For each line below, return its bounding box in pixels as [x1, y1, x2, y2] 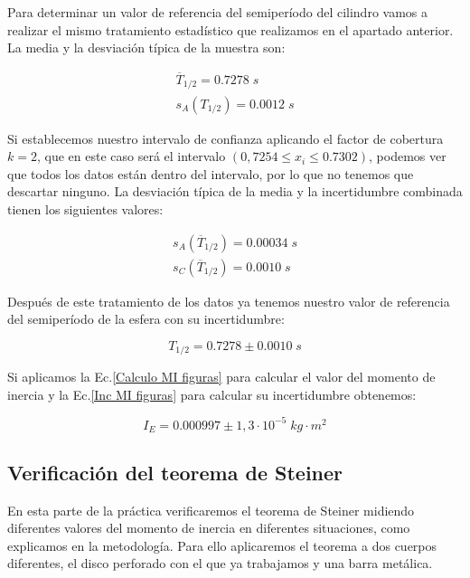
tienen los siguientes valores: [7, 199, 164, 218]
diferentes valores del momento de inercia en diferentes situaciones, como [7, 518, 410, 537]
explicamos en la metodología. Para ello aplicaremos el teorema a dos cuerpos [7, 535, 437, 554]
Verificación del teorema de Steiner [7, 458, 343, 486]
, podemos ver [369, 147, 446, 166]
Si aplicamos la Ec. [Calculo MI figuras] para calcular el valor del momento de [7, 367, 436, 386]
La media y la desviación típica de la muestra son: [7, 38, 286, 57]
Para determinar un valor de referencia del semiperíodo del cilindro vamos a [7, 3, 428, 21]
